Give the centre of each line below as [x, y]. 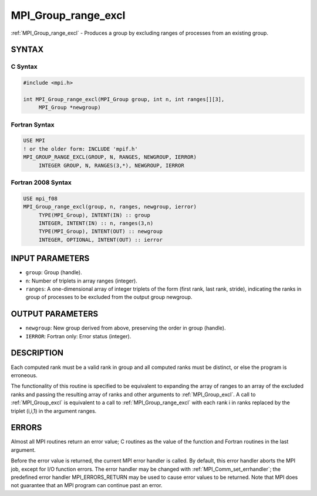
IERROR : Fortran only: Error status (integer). [78, 336]
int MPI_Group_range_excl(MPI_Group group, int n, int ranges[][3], [124, 99]
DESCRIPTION [37, 353]
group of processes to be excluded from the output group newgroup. [109, 297]
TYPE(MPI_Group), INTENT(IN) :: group [95, 215]
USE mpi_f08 [41, 198]
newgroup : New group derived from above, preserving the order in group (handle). [126, 328]
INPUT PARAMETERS [50, 259]
